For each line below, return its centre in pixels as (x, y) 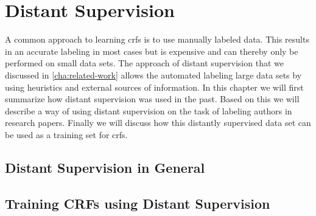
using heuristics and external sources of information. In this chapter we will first (154, 87)
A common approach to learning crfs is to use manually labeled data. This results (157, 39)
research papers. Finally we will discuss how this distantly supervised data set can (158, 123)
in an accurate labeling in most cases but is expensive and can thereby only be (152, 51)
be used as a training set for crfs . (66, 134)
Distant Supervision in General (105, 167)
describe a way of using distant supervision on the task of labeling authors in (149, 110)
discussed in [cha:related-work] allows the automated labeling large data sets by (153, 75)
